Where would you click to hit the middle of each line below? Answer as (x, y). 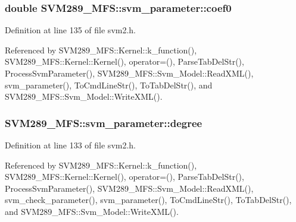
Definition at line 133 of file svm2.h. (71, 145)
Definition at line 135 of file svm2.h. (71, 30)
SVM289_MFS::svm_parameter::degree (104, 123)
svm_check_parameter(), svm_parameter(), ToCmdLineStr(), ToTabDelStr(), (148, 200)
